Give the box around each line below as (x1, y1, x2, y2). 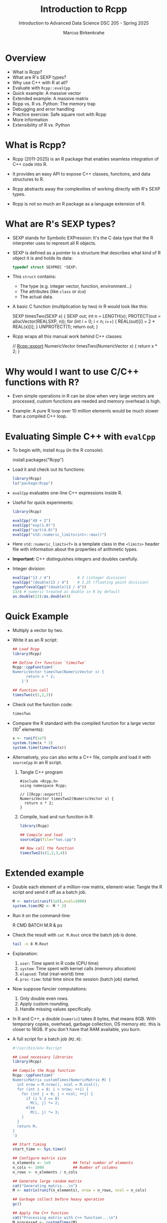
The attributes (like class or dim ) (19, 288, 86, 295)
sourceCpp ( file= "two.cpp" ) (19, 837, 76, 842)
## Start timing (12, 1142, 46, 1147)
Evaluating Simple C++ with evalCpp (5, 430, 156, 442)
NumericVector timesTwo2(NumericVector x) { (19, 796, 114, 801)
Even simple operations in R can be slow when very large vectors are (12, 393, 155, 399)
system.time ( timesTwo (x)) (12, 745, 66, 750)
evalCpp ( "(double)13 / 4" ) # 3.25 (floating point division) (12, 580, 149, 585)
